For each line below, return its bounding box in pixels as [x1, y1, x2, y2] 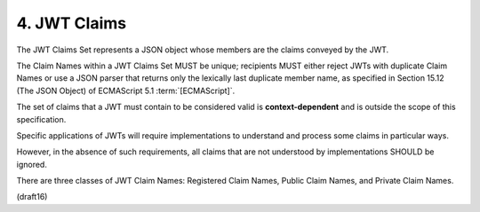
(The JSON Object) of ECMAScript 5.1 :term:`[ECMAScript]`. [16, 85, 236, 96]
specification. [16, 114, 67, 124]
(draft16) [16, 192, 48, 202]
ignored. [16, 159, 48, 169]
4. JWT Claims [16, 13, 127, 33]
